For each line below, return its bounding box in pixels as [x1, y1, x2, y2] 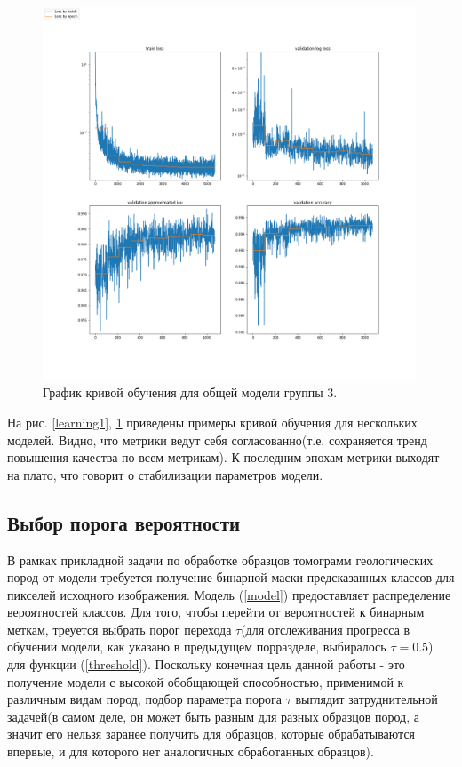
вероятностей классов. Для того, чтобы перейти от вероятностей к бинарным [7, 603, 425, 621]
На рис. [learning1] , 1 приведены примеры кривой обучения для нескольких [7, 412, 418, 431]
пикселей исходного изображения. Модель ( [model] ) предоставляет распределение [7, 585, 451, 603]
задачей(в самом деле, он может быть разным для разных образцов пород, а [7, 707, 419, 725]
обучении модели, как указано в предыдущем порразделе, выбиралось [7, 637, 386, 656]
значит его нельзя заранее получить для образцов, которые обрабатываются [7, 724, 416, 743]
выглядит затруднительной [295, 690, 438, 708]
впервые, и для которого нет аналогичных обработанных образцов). [7, 742, 374, 761]
